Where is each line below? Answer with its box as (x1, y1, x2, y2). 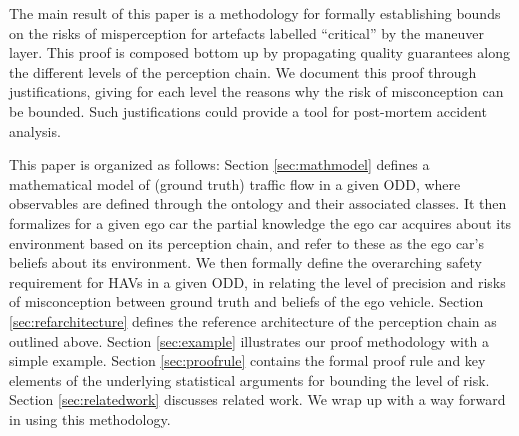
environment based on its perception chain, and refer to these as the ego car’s (9, 232, 484, 253)
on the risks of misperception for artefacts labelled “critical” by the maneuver (9, 22, 484, 43)
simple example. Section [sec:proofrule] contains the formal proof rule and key (9, 350, 486, 371)
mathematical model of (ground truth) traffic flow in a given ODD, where (9, 173, 461, 194)
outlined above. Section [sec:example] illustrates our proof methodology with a (9, 330, 489, 351)
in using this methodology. (9, 408, 171, 429)
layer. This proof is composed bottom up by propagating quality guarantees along (9, 42, 511, 63)
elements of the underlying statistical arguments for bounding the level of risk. (9, 369, 490, 390)
